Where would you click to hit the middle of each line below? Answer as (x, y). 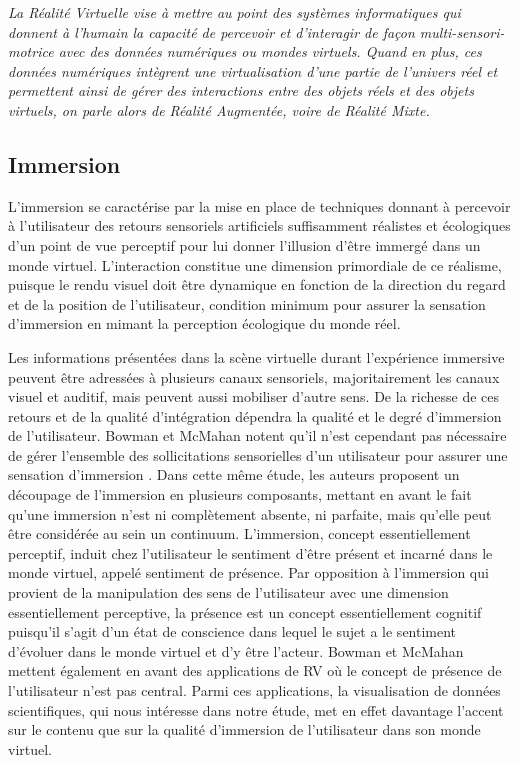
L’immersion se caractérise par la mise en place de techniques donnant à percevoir (259, 205)
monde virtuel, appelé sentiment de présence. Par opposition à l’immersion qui (248, 572)
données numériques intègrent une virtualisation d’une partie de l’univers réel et (253, 70)
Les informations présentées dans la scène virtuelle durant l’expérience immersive (256, 356)
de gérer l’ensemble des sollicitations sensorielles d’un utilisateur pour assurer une (258, 454)
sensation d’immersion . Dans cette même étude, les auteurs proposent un (234, 474)
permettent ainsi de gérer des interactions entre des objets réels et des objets (241, 90)
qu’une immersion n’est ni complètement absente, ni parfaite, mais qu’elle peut (250, 513)
